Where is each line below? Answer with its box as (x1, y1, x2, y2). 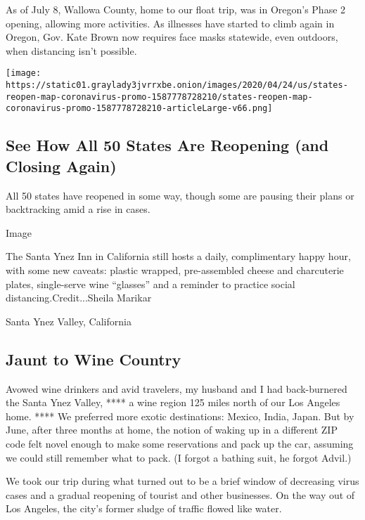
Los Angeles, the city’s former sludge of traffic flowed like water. (6, 501, 282, 516)
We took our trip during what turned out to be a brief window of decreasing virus (6, 474, 359, 488)
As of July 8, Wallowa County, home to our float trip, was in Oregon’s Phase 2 (6, 2, 346, 16)
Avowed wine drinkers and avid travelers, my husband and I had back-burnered (6, 381, 347, 396)
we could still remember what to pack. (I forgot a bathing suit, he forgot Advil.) (6, 450, 352, 464)
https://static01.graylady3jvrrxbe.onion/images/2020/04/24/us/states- (6, 80, 348, 91)
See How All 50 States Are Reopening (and (6, 134, 329, 156)
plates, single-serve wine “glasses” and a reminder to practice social (6, 276, 295, 291)
